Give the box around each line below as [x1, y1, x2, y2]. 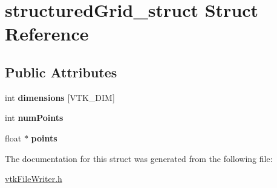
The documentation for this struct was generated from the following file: [5, 152, 273, 164]
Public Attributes [5, 62, 117, 81]
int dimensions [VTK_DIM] [5, 91, 115, 103]
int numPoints [5, 111, 64, 124]
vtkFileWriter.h [5, 172, 62, 185]
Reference [5, 21, 89, 46]
